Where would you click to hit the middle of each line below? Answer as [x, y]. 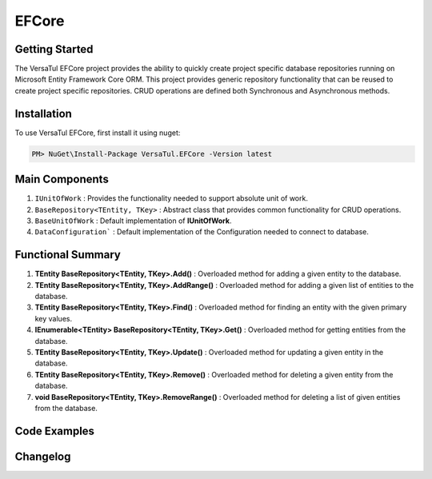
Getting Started [54, 49]
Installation [43, 113]
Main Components [62, 180]
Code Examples [55, 431]
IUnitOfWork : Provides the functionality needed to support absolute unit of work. [171, 198]
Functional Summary [68, 255]
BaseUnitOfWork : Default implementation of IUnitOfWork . [133, 221]
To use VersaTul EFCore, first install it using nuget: [98, 133]
